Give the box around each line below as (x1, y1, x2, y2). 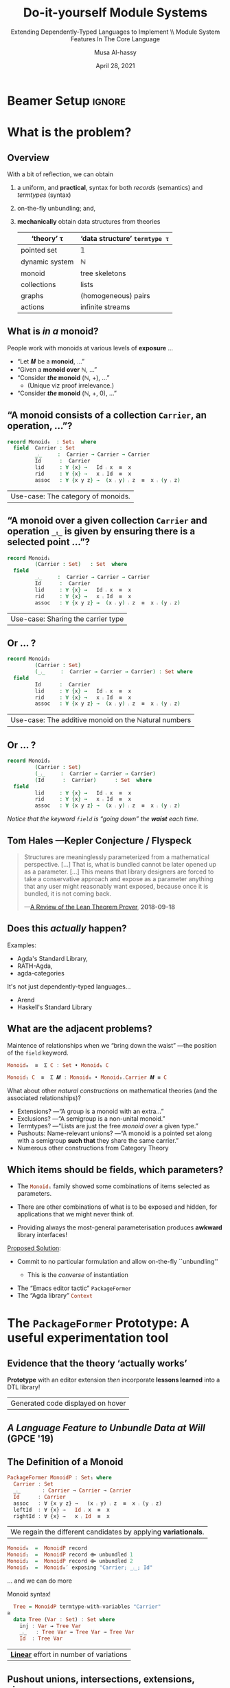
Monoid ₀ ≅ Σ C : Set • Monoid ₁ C (7, 1062, 109, 1068)
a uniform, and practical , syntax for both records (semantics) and (16, 183, 203, 191)
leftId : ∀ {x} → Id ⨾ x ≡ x (13, 1506, 110, 1513)
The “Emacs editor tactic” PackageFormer (16, 1284, 132, 1292)
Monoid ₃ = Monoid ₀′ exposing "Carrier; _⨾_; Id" (7, 1564, 153, 1571)
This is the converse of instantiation (27, 1271, 128, 1279)
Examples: (7, 941, 36, 949)
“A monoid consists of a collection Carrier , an (7, 410, 207, 421)
